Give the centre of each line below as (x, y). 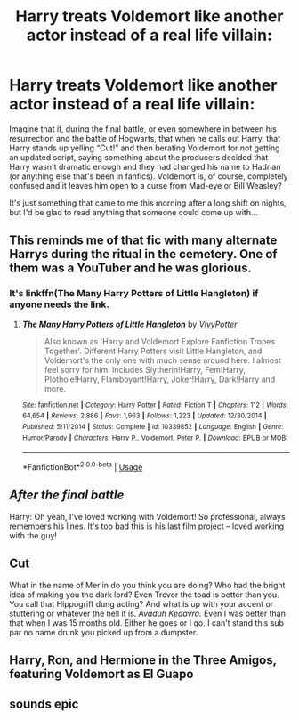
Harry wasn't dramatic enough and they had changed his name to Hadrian (145, 166)
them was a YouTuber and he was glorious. (130, 268)
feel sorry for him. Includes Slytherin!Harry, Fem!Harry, (145, 369)
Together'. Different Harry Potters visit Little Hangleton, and (153, 351)
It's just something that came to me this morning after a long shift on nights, (148, 203)
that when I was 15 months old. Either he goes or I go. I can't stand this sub (147, 623)
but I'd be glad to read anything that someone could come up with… (133, 212)
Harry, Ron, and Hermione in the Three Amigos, (143, 660)
